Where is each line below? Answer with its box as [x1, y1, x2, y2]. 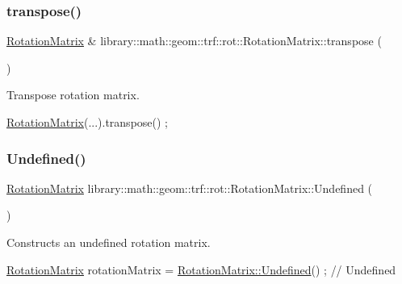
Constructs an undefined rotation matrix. [6, 234, 211, 250]
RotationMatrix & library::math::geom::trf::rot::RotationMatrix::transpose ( [6, 32, 382, 49]
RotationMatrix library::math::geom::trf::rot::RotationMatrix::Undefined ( [6, 179, 373, 196]
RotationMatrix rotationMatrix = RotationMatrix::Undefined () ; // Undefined [6, 261, 396, 278]
